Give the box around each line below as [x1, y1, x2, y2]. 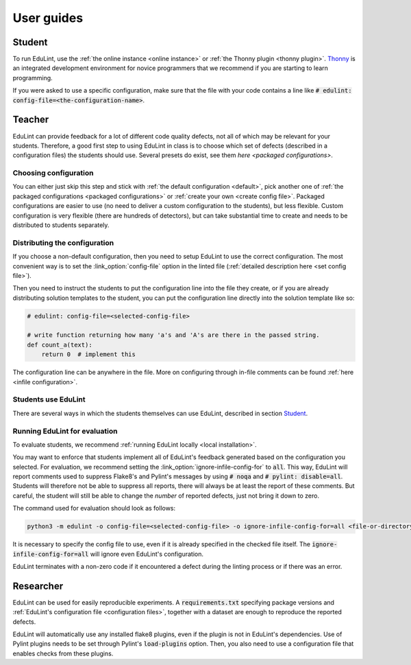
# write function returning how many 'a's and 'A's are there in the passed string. [27, 331, 320, 339]
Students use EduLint [12, 395, 86, 404]
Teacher [12, 114, 49, 126]
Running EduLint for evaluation [12, 426, 118, 436]
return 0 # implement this [41, 351, 136, 358]
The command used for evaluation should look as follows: [12, 504, 176, 513]
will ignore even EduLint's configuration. [90, 550, 204, 558]
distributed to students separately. [12, 221, 110, 229]
